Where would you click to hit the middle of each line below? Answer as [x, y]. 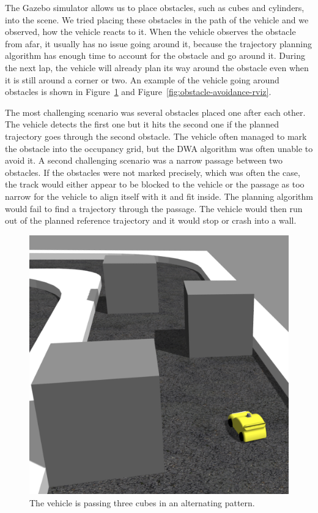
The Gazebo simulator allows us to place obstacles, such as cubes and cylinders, [155, 7]
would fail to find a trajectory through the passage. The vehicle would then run [154, 208]
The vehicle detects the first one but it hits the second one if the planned [142, 124]
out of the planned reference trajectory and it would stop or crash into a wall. [151, 220]
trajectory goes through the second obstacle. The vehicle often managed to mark [156, 136]
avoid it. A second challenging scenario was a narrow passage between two [144, 160]
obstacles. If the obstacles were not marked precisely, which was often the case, [153, 172]
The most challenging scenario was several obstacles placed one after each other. [155, 112]
